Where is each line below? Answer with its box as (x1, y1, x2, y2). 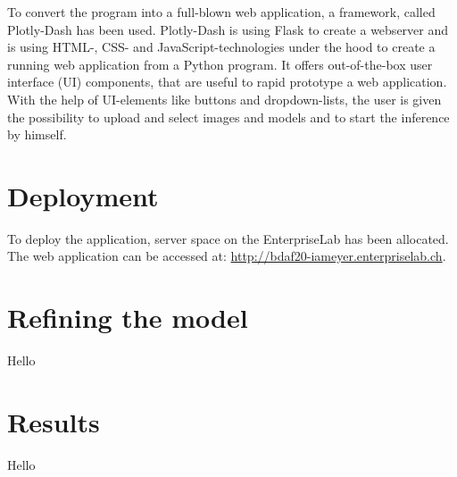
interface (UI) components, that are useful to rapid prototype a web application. (7, 72, 447, 91)
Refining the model (7, 299, 248, 336)
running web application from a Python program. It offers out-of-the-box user (7, 54, 433, 73)
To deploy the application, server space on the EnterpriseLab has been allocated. (7, 229, 449, 247)
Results (7, 403, 100, 439)
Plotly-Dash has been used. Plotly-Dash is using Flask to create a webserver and (7, 20, 449, 38)
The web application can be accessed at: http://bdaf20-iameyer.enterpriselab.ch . (7, 247, 446, 265)
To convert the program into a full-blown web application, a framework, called (7, 3, 436, 21)
